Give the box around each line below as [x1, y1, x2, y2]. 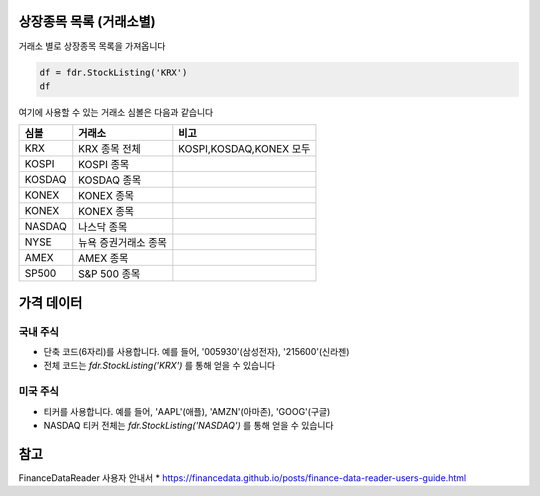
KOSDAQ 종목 [78, 173, 142, 187]
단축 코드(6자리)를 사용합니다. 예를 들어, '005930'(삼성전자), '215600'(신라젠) [43, 346, 350, 358]
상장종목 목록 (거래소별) [18, 13, 156, 30]
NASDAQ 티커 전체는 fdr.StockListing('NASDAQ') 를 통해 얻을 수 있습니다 [43, 419, 334, 431]
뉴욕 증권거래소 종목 [78, 236, 167, 250]
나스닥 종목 [78, 220, 128, 234]
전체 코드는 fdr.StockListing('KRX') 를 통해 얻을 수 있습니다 [43, 360, 276, 372]
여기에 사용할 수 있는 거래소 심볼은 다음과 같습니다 [18, 106, 214, 118]
